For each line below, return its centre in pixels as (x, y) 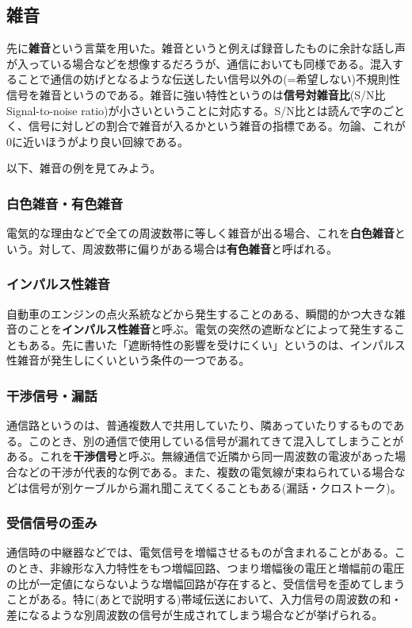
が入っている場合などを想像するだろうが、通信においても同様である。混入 (199, 63)
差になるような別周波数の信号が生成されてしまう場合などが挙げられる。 (195, 614)
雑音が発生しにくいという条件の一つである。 (134, 360)
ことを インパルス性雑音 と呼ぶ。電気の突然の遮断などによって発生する (211, 329)
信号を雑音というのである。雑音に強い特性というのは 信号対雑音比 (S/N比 (196, 94)
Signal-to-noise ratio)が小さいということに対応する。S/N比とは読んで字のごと (206, 110)
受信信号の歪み (52, 523)
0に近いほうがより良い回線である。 (97, 141)
